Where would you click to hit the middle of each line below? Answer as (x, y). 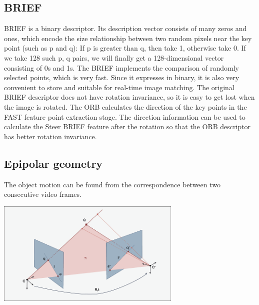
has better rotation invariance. (50, 136)
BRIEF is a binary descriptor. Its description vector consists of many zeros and (125, 28)
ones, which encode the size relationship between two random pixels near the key (128, 38)
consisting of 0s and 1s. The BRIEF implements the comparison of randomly (121, 67)
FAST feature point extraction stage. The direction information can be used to (125, 116)
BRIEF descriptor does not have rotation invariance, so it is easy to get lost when (129, 97)
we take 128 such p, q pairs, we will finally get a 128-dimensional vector (114, 57)
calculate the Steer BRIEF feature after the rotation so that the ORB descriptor (127, 126)
